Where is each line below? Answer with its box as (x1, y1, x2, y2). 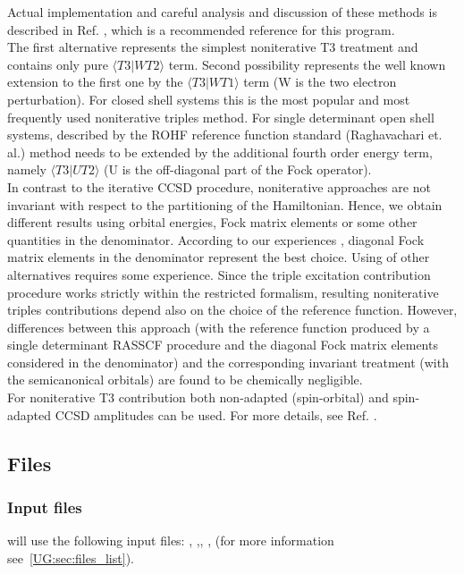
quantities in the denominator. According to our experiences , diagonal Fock (7, 230, 425, 249)
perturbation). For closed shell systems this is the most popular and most (7, 89, 410, 108)
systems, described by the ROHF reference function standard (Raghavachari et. (7, 125, 443, 144)
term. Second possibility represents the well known (168, 55, 446, 73)
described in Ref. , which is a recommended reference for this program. (7, 20, 395, 38)
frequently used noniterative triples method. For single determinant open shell (7, 107, 434, 126)
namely (7, 160, 46, 179)
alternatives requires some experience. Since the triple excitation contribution (7, 265, 431, 283)
